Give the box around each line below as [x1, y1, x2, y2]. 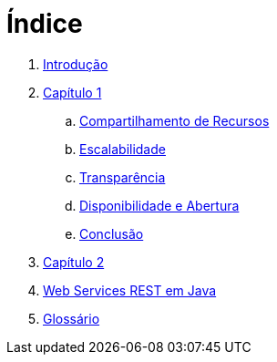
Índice [6, 8, 83, 39]
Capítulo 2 [43, 253, 105, 270]
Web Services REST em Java [43, 282, 217, 298]
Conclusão [79, 225, 144, 242]
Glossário [43, 310, 100, 326]
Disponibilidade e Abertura [79, 197, 240, 213]
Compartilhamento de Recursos [79, 112, 270, 129]
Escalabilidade [79, 140, 166, 157]
